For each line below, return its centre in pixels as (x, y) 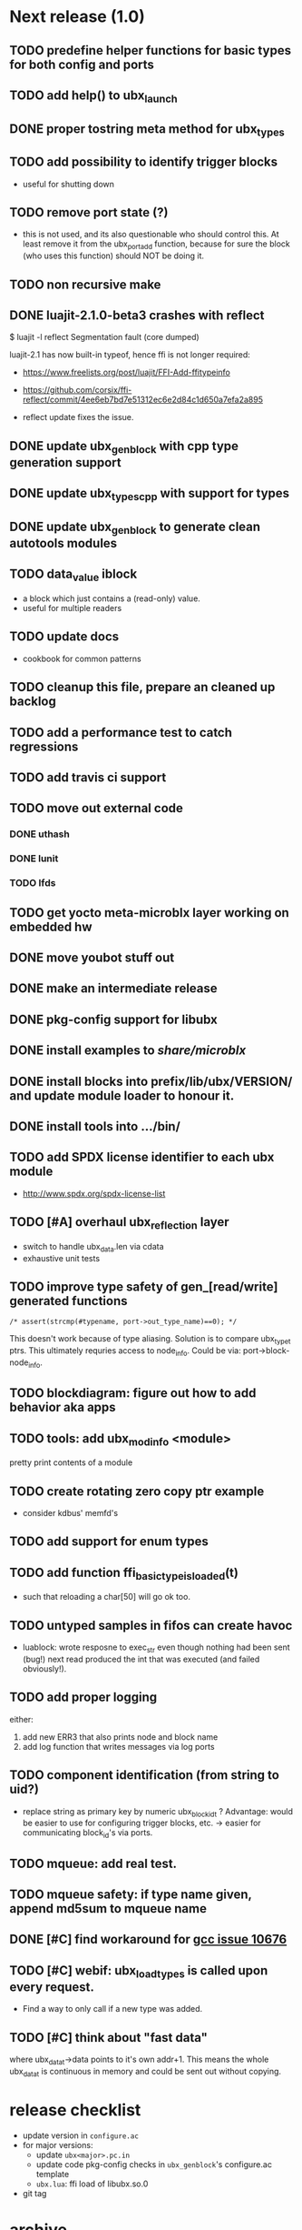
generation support (65, 462)
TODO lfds (33, 883)
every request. (52, 1987)
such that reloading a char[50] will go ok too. (106, 1597)
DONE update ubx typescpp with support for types (150, 495)
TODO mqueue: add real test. (93, 1863)
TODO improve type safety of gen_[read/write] (144, 1286)
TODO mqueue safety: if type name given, (131, 1894)
